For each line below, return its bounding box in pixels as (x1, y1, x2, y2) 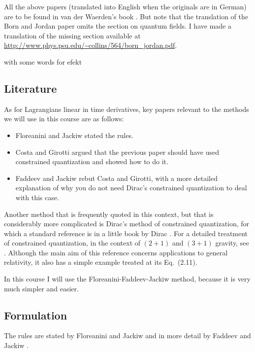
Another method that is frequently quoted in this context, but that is (4, 209, 214, 219)
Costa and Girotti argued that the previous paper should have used (15, 146, 220, 157)
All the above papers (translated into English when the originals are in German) (4, 1, 247, 11)
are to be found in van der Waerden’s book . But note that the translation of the (4, 11, 248, 21)
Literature (4, 80, 57, 96)
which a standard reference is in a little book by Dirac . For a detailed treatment (4, 228, 248, 238)
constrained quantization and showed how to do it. (15, 156, 168, 167)
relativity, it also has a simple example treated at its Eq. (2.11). (4, 257, 197, 267)
